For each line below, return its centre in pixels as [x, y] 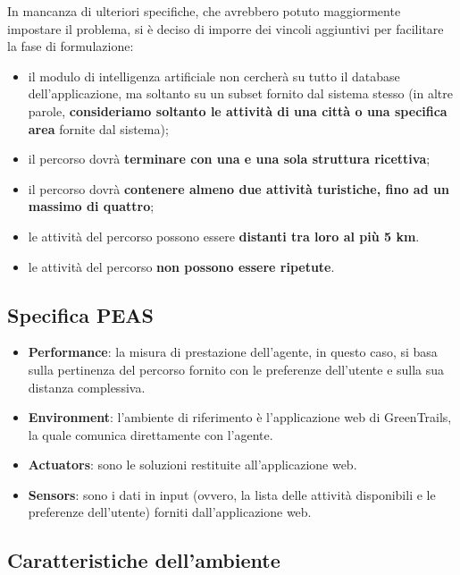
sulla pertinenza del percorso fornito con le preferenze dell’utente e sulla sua [236, 369]
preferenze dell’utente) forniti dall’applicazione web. [170, 512]
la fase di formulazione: [71, 46]
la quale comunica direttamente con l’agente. [151, 434]
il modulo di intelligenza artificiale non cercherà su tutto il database [214, 76]
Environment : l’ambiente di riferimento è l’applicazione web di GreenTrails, [240, 417]
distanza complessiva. [87, 387]
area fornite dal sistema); [98, 128]
